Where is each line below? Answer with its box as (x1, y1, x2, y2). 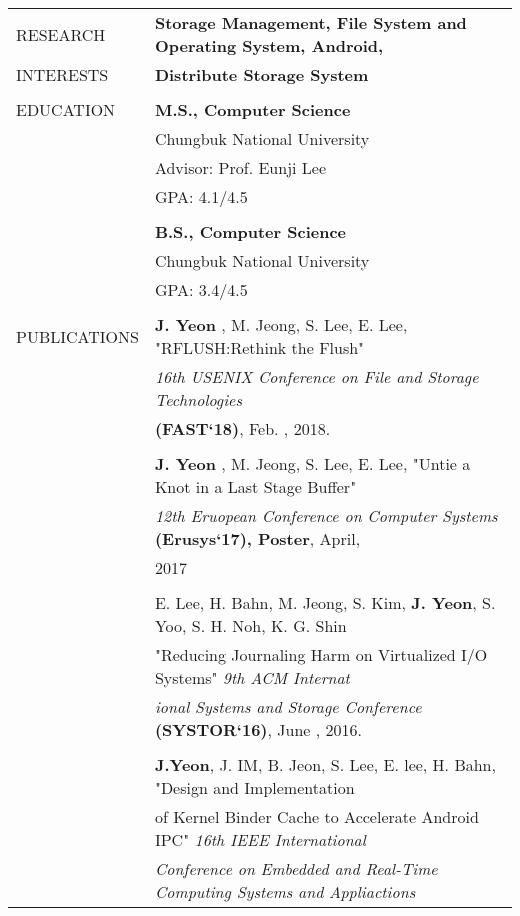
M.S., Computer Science (154, 98, 351, 121)
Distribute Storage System (154, 63, 369, 86)
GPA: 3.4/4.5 (154, 278, 248, 301)
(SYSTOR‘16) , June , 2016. (154, 718, 362, 741)
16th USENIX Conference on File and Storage (154, 365, 479, 388)
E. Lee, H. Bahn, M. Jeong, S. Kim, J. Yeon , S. (154, 591, 496, 614)
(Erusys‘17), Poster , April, (154, 527, 361, 550)
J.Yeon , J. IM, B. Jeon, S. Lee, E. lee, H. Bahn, (154, 753, 496, 776)
